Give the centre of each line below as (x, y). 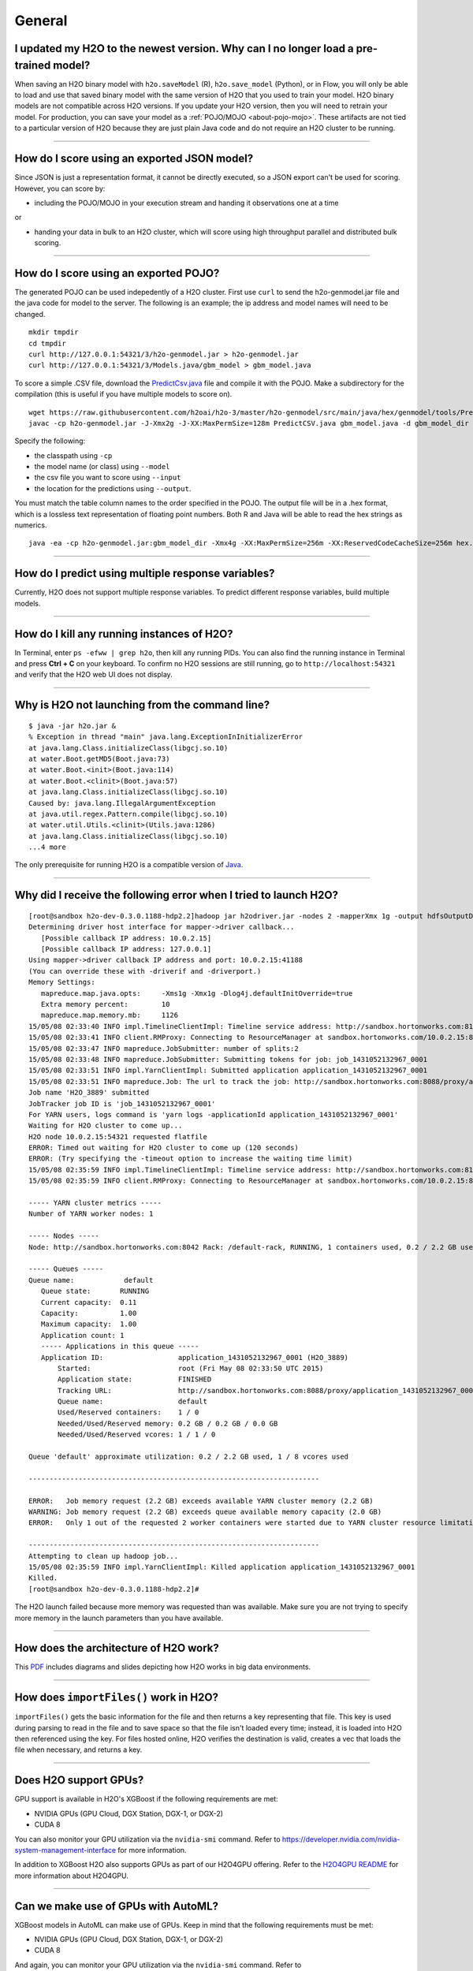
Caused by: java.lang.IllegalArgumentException (122, 803)
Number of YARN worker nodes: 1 (91, 1214)
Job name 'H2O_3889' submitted (89, 1093)
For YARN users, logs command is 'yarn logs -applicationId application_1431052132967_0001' (214, 1114)
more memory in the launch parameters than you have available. (119, 1618)
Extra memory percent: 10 (105, 1004)
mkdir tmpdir (54, 332)
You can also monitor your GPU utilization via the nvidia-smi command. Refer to (147, 1839)
